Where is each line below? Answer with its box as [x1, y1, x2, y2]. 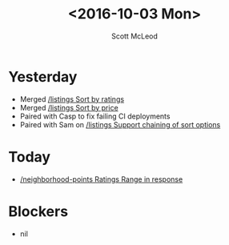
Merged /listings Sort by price [19, 102, 119, 112]
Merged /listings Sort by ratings [19, 94, 125, 104]
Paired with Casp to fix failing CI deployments [19, 111, 171, 121]
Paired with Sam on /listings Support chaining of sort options [19, 119, 221, 129]
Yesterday [8, 67, 78, 86]
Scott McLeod [110, 31, 159, 41]
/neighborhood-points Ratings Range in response [19, 174, 183, 184]
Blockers [8, 202, 69, 220]
